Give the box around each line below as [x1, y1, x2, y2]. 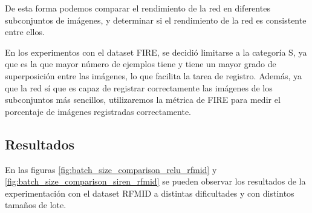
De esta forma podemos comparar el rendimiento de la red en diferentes [5, 2, 270, 14]
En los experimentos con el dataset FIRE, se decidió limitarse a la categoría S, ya [5, 45, 307, 58]
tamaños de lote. [5, 198, 67, 211]
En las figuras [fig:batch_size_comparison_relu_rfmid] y [5, 163, 217, 175]
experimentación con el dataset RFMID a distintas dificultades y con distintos [5, 186, 294, 199]
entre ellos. [5, 25, 45, 38]
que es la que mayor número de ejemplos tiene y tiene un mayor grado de [5, 57, 276, 70]
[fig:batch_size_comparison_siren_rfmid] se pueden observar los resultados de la [5, 175, 306, 188]
